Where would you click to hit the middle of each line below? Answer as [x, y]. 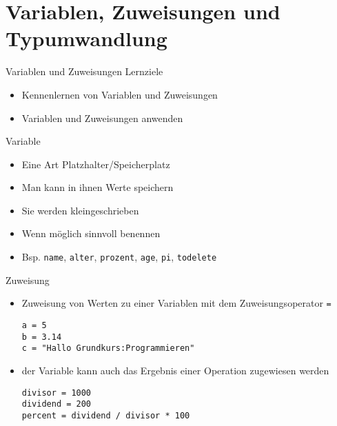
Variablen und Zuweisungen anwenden [102, 118]
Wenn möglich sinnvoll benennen [91, 233]
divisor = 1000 [57, 393]
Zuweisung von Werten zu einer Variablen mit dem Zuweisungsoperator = [176, 303]
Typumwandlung [86, 38]
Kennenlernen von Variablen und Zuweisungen [120, 94]
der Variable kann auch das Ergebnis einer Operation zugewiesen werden [175, 370]
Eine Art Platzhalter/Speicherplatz [96, 164]
